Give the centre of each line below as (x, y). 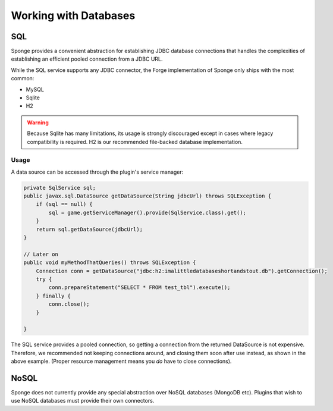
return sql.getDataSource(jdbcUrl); (89, 229)
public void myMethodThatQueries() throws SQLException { (110, 263)
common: (23, 79)
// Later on (41, 254)
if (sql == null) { (65, 204)
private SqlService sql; (60, 188)
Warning (38, 123)
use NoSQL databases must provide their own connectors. (83, 401)
